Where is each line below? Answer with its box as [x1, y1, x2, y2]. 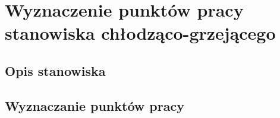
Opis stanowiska [5, 61, 106, 79]
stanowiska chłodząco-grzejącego [5, 21, 276, 45]
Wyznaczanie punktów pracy [5, 96, 184, 114]
